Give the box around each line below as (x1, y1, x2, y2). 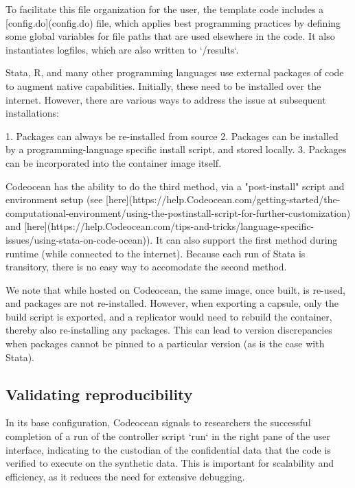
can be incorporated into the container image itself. (5, 155, 222, 170)
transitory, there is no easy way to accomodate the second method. (5, 259, 287, 274)
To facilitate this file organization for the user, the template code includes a (5, 2, 324, 16)
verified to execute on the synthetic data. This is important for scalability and (5, 456, 334, 470)
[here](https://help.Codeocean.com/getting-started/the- (106, 192, 341, 207)
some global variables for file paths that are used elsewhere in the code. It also (5, 29, 335, 43)
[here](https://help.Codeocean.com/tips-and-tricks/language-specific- (24, 219, 314, 233)
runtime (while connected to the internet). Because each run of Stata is (5, 246, 306, 260)
